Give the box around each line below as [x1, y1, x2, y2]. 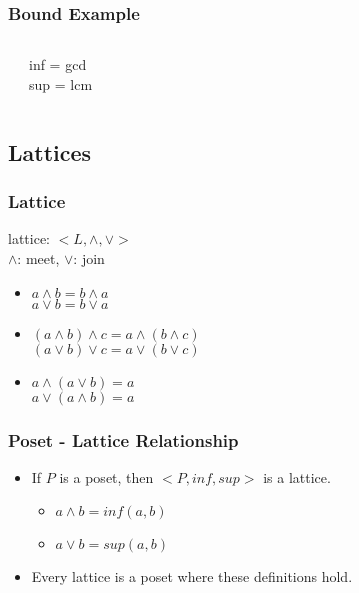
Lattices [8, 136, 92, 167]
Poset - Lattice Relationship [8, 427, 239, 452]
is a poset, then [59, 466, 154, 487]
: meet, [17, 248, 60, 268]
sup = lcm [29, 73, 93, 94]
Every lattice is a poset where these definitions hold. [31, 566, 353, 587]
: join [73, 248, 105, 268]
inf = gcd [29, 54, 87, 75]
